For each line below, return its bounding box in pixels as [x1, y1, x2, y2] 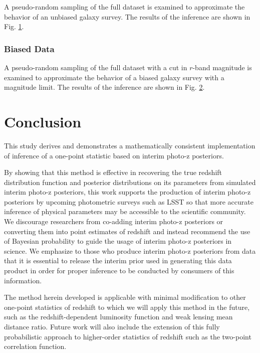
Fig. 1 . [4, 21, 24, 32]
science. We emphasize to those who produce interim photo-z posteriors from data [4, 245, 256, 256]
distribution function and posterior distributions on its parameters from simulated [4, 176, 256, 187]
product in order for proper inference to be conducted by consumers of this [4, 265, 234, 276]
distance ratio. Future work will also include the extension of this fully [4, 321, 220, 331]
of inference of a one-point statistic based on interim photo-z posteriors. [4, 150, 224, 160]
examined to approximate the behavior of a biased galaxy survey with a [4, 72, 224, 82]
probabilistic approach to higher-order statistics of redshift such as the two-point [4, 331, 251, 341]
